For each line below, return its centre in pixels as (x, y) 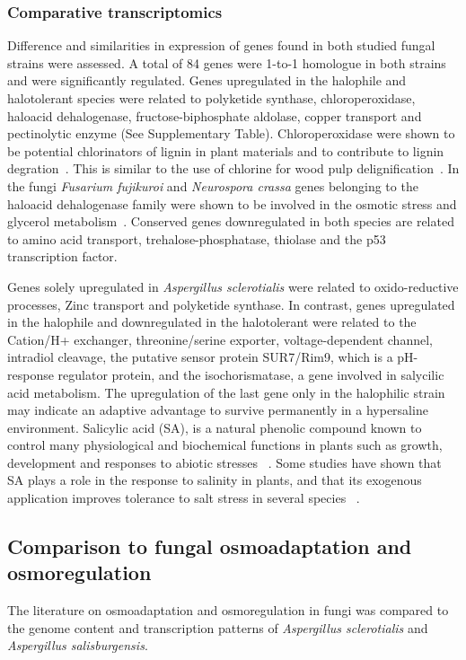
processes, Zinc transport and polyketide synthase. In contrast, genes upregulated (231, 304)
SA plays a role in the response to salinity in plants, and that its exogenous (215, 480)
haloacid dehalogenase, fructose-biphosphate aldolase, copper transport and (215, 115)
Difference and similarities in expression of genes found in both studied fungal (221, 45)
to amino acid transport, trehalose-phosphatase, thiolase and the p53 (197, 238)
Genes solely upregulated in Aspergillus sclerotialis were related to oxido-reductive (233, 286)
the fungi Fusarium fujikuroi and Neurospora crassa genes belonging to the (213, 185)
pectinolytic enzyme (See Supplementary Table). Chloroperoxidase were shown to (231, 133)
